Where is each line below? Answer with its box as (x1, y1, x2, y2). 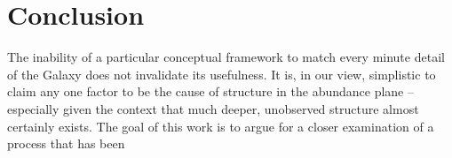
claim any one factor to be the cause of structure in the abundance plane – (7, 82, 414, 101)
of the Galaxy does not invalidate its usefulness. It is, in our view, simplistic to (7, 64, 436, 83)
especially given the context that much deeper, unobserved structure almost (7, 99, 419, 117)
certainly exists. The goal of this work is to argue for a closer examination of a (7, 117, 434, 135)
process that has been (7, 134, 125, 153)
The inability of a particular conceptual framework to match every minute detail (7, 48, 445, 66)
